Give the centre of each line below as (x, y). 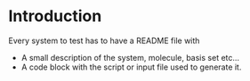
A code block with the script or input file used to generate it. (131, 67)
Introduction (55, 16)
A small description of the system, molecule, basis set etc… (130, 57)
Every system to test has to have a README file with (104, 40)
